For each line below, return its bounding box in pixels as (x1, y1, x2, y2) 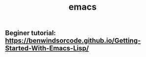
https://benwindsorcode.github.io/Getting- (5, 37, 141, 45)
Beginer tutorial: (5, 29, 56, 38)
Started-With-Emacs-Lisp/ (5, 44, 89, 53)
